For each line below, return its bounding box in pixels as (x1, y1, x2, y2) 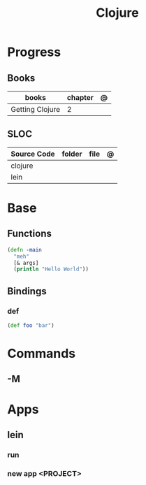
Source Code (10, 149, 55, 159)
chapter (66, 93, 94, 102)
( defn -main (7, 246, 42, 253)
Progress (7, 44, 61, 60)
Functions (7, 228, 52, 240)
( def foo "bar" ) (7, 322, 54, 329)
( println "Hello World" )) (13, 266, 89, 273)
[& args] (13, 259, 39, 266)
